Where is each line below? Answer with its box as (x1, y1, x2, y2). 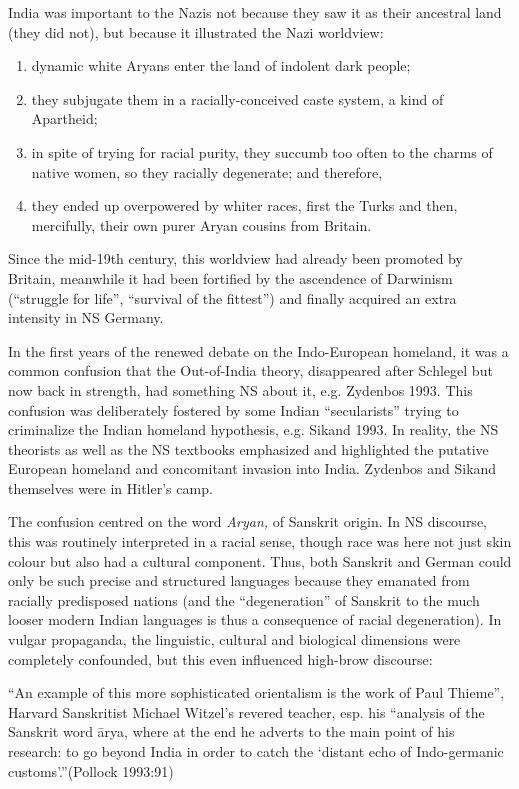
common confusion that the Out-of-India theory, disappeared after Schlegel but (8, 360, 493, 381)
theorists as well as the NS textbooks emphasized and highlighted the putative (8, 438, 489, 459)
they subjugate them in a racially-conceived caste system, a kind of (31, 88, 444, 109)
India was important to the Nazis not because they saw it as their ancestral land (8, 2, 502, 22)
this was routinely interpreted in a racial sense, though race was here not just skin (8, 531, 512, 552)
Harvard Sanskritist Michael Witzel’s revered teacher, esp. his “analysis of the (8, 701, 485, 722)
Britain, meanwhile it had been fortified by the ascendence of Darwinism (8, 267, 453, 288)
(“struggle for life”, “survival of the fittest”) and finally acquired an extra (8, 287, 457, 308)
